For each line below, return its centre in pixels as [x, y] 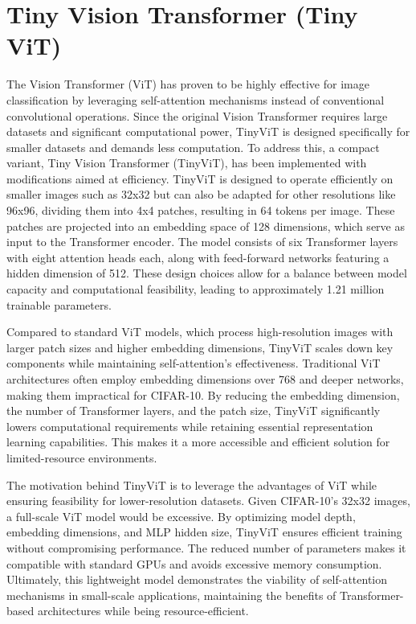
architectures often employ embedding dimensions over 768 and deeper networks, [205, 379]
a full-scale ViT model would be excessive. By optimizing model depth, [181, 516]
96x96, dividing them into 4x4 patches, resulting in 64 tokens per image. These [201, 210]
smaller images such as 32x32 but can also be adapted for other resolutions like [201, 194]
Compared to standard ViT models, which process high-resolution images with [200, 332]
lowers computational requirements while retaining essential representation [190, 426]
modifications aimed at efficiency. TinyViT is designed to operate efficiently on [200, 178]
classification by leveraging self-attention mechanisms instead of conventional [196, 99]
